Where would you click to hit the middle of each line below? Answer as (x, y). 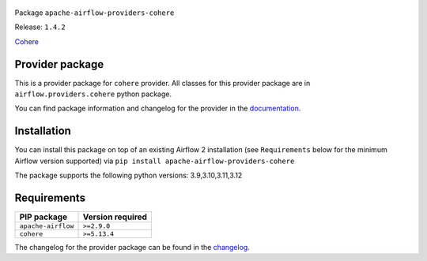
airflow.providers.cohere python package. (93, 94)
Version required (115, 217)
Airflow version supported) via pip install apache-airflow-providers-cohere (155, 161)
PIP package (43, 217)
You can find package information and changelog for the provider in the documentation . (158, 108)
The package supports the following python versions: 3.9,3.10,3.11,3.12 (128, 175)
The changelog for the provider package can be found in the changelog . (132, 248)
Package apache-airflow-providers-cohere (94, 13)
